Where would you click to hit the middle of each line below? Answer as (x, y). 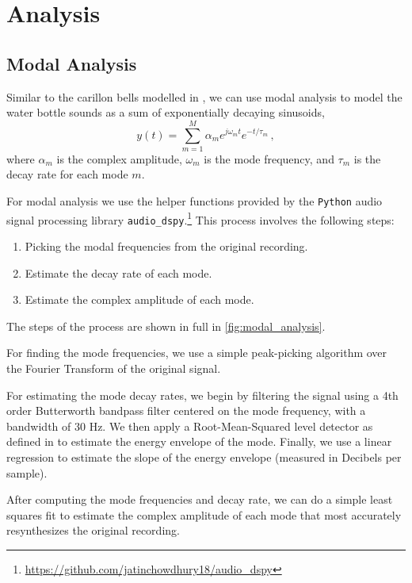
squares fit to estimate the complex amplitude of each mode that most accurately (204, 514)
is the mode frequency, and (269, 158)
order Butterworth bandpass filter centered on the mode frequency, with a (186, 410)
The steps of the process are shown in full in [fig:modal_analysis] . (166, 326)
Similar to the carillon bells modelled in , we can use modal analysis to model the (204, 96)
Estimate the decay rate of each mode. (118, 272)
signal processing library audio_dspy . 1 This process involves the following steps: (200, 218)
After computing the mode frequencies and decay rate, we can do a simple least (200, 499)
